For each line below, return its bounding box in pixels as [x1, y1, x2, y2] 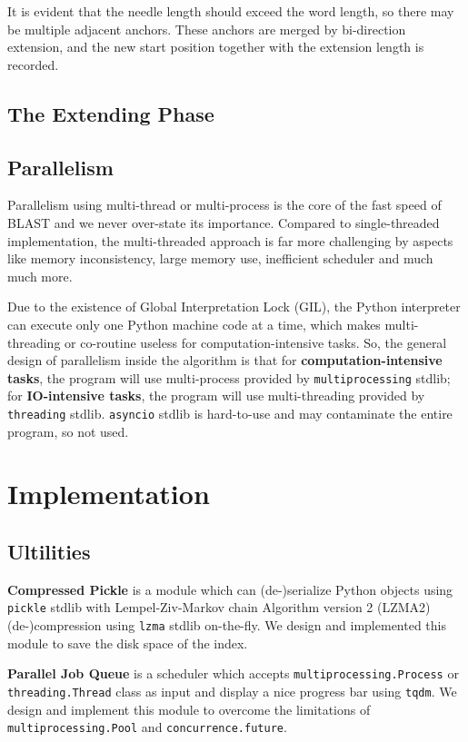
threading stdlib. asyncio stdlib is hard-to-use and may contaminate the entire [7, 403, 453, 422]
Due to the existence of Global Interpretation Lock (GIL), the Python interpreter [7, 297, 461, 316]
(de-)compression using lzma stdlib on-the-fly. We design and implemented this [7, 616, 446, 635]
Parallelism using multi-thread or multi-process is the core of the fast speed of [7, 195, 442, 214]
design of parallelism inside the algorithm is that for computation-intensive [7, 351, 443, 370]
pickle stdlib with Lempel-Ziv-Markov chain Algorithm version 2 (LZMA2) [7, 598, 431, 617]
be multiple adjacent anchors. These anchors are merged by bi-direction [7, 19, 406, 38]
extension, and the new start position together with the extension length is [7, 37, 424, 56]
